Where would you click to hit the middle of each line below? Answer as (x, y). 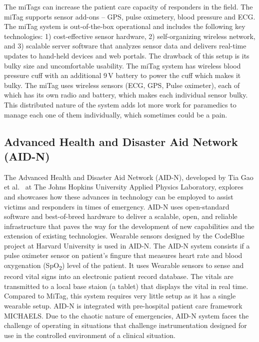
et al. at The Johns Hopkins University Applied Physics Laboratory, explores (124, 187)
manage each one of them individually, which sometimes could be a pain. (116, 114)
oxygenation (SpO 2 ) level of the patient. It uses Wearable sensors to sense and (124, 266)
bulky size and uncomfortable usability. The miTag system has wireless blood (122, 65)
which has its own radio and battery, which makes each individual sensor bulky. (126, 95)
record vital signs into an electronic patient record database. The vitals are (119, 276)
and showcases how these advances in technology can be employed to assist (119, 196)
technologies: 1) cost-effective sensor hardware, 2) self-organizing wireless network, (130, 36)
